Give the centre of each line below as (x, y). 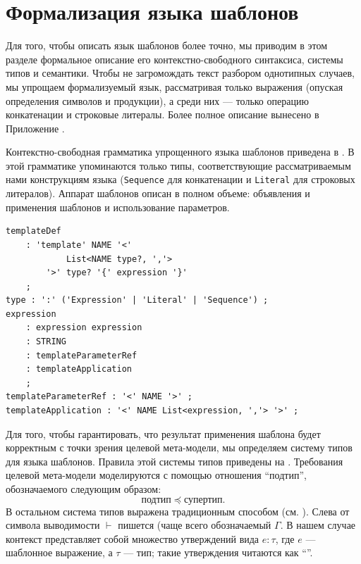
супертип (203, 500)
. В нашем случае (318, 525)
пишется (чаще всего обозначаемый (195, 525)
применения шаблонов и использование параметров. (118, 207)
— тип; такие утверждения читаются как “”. (218, 552)
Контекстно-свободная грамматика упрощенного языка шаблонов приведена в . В (180, 152)
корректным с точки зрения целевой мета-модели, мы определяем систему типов (179, 447)
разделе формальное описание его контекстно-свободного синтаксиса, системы (175, 59)
